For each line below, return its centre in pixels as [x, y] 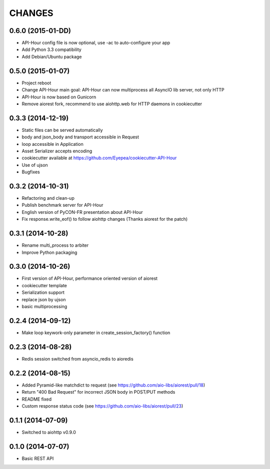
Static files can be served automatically [62, 130]
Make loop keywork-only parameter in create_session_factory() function [96, 333]
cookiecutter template [44, 285]
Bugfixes [31, 172]
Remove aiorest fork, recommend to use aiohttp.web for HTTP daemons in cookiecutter [112, 104]
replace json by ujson [44, 299]
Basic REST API [38, 458]
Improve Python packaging [49, 252]
